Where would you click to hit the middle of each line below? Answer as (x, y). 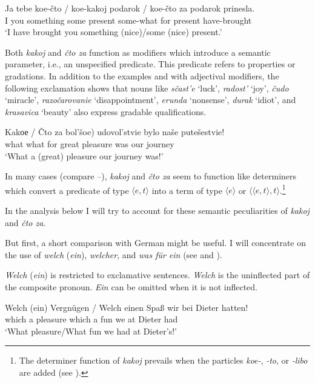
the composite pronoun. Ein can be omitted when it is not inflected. (131, 286)
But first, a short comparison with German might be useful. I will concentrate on (156, 243)
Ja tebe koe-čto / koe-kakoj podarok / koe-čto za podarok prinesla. (130, 8)
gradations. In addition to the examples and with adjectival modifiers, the (142, 75)
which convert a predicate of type (67, 190)
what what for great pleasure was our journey (90, 143)
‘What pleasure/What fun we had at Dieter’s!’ (91, 331)
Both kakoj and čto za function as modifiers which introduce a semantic (138, 52)
